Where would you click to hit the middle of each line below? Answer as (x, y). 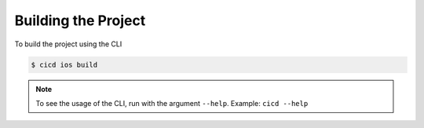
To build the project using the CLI (68, 44)
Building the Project (80, 20)
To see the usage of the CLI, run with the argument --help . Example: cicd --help (172, 103)
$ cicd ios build (64, 64)
